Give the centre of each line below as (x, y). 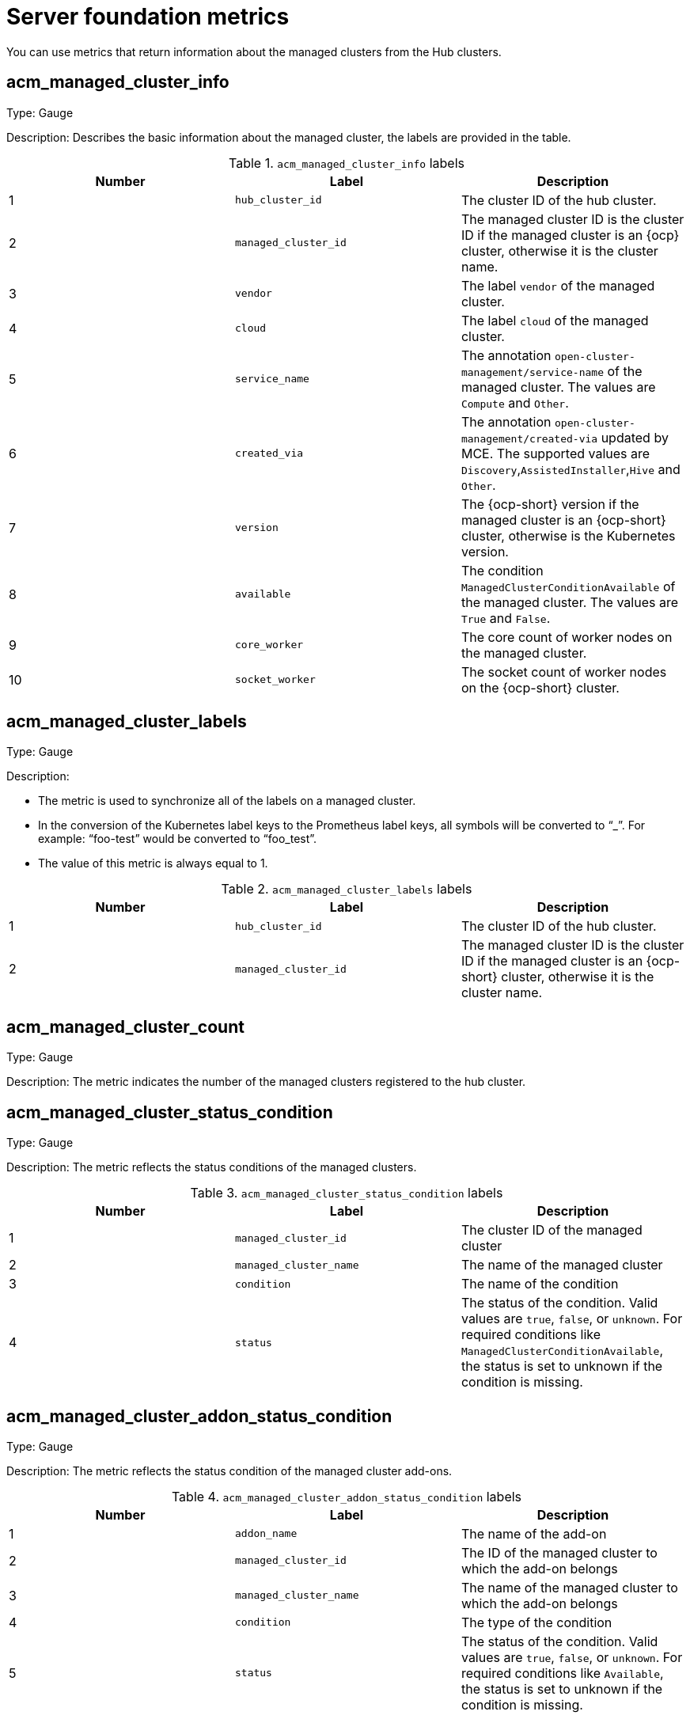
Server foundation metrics (148, 17)
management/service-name (532, 372)
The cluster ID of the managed (552, 1230)
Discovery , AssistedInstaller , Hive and (571, 469)
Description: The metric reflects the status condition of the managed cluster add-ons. (229, 1470)
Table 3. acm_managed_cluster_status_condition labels (347, 1193)
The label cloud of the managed (555, 320)
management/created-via (529, 438)
